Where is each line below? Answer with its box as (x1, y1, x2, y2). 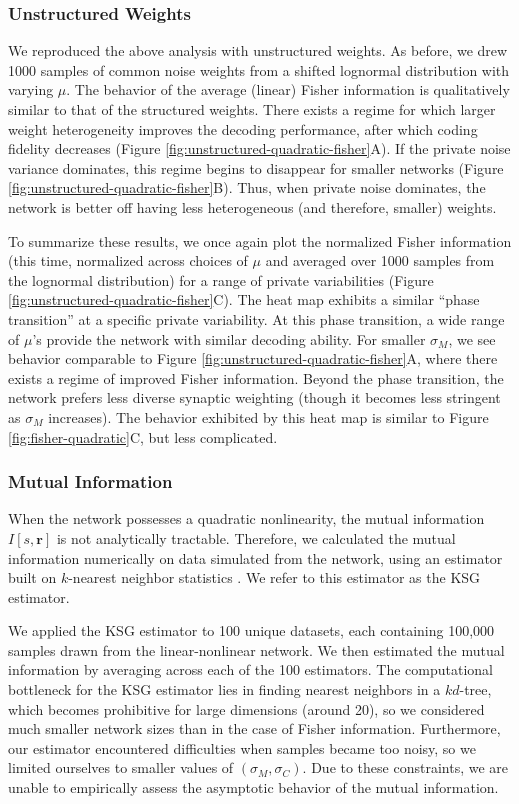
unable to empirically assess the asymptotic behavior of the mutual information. (8, 777, 499, 798)
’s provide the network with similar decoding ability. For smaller (32, 328, 426, 349)
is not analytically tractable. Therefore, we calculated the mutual (56, 527, 456, 548)
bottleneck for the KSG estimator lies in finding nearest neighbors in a (8, 679, 441, 700)
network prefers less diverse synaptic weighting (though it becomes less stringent (8, 387, 501, 408)
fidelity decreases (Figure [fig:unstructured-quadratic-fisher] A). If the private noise (8, 138, 511, 159)
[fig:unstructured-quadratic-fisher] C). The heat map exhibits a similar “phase (8, 289, 480, 310)
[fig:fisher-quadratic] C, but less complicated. (8, 426, 278, 447)
